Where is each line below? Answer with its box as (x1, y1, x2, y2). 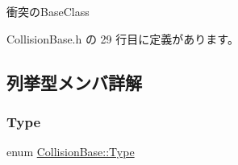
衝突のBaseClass (6, 3, 90, 19)
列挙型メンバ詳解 (6, 69, 142, 94)
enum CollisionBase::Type (6, 143, 135, 160)
